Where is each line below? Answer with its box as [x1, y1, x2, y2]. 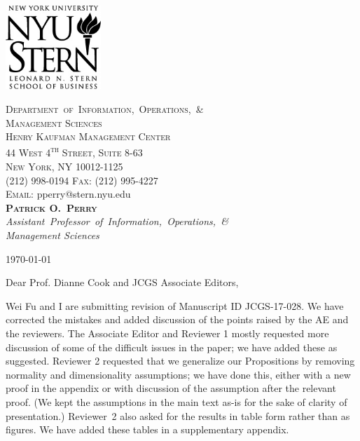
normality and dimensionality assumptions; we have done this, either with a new [6, 367, 351, 381]
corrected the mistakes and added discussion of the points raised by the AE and [6, 312, 349, 327]
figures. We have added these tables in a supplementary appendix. [6, 422, 289, 437]
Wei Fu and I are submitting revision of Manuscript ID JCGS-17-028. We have [6, 298, 344, 313]
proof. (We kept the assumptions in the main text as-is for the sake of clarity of [6, 394, 347, 409]
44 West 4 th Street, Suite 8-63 [6, 143, 143, 160]
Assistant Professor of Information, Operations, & [6, 214, 228, 229]
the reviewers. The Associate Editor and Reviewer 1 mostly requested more [6, 326, 329, 340]
